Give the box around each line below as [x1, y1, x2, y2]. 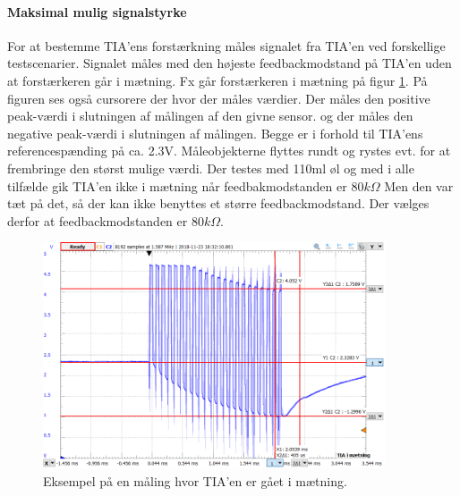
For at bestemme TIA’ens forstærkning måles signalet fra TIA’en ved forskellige [7, 36, 446, 55]
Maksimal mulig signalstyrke [7, 2, 187, 21]
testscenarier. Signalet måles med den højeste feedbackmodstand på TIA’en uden [7, 54, 452, 72]
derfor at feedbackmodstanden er [7, 211, 188, 230]
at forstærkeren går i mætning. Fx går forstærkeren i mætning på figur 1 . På [7, 71, 428, 89]
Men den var [384, 176, 454, 195]
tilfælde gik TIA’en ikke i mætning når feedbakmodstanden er [7, 176, 347, 195]
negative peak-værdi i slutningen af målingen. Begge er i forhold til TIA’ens [7, 123, 423, 142]
